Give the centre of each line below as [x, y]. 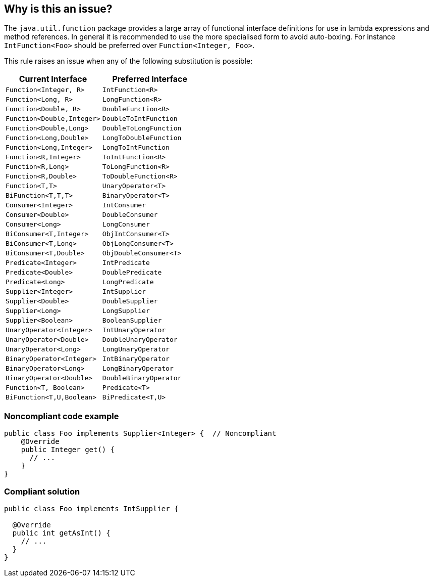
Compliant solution [42, 491]
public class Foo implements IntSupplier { [91, 508]
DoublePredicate [132, 273]
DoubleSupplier [130, 301]
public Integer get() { [68, 450]
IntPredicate [126, 263]
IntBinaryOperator [136, 359]
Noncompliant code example [62, 416]
